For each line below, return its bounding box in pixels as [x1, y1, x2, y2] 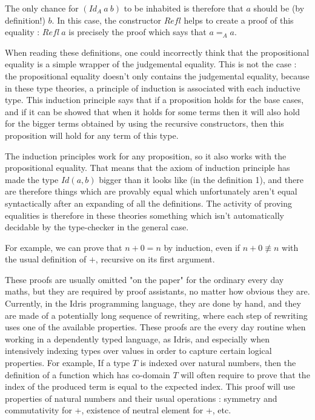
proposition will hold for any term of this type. [5, 128, 179, 141]
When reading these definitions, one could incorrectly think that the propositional [5, 45, 310, 58]
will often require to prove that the [181, 368, 310, 381]
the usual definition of [5, 253, 87, 265]
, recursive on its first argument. [95, 253, 215, 265]
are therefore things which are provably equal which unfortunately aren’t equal [5, 185, 297, 198]
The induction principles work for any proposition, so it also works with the [5, 149, 287, 162]
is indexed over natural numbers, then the [140, 356, 296, 369]
